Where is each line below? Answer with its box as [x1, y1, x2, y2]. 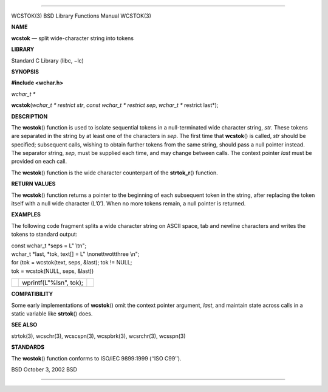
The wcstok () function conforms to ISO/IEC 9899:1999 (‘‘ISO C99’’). [11, 354, 182, 362]
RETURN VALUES [11, 180, 56, 188]
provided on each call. [11, 158, 67, 165]
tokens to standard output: [11, 231, 78, 238]
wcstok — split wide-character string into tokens [11, 34, 134, 42]
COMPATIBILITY [11, 291, 53, 298]
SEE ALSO [11, 321, 38, 328]
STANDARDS [11, 343, 45, 351]
